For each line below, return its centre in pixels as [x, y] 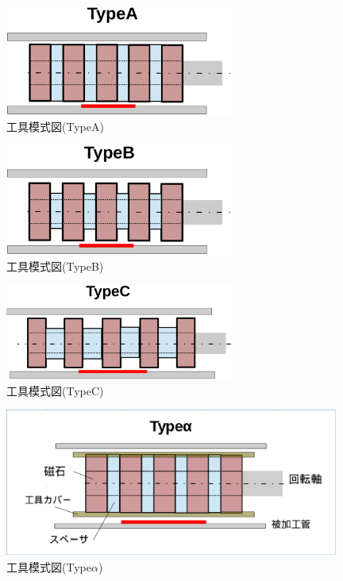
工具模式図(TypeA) [55, 126]
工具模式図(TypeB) [55, 265]
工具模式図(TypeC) [55, 390]
